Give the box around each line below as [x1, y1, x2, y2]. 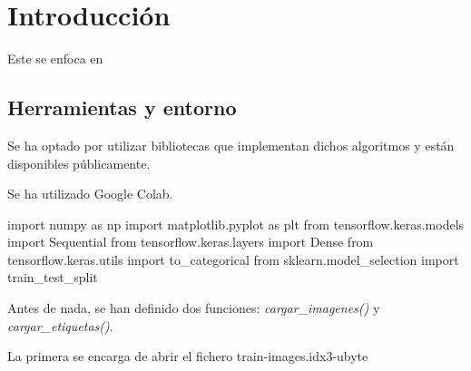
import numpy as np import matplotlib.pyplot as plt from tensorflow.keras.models [7, 214, 465, 233]
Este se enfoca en [7, 49, 103, 68]
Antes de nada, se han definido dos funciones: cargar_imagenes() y [7, 298, 380, 317]
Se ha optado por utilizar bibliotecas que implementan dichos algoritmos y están [7, 135, 455, 154]
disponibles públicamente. [7, 153, 151, 172]
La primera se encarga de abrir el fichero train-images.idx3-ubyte [7, 347, 368, 366]
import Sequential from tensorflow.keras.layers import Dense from [7, 232, 374, 251]
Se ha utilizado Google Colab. [7, 184, 173, 203]
